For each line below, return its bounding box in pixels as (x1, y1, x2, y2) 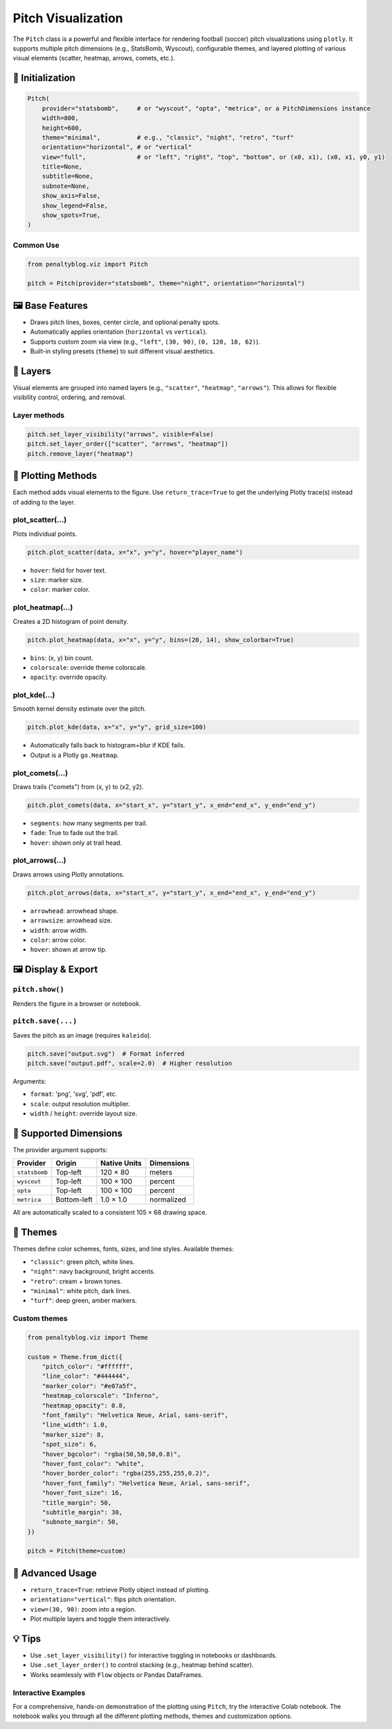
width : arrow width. (30, 926, 88, 934)
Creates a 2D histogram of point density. (12, 617, 129, 625)
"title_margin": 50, (42, 1499, 112, 1506)
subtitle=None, (42, 172, 93, 180)
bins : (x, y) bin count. (30, 653, 93, 662)
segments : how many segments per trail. (30, 819, 148, 827)
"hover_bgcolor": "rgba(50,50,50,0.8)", (42, 1450, 181, 1458)
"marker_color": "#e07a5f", (42, 1382, 138, 1390)
